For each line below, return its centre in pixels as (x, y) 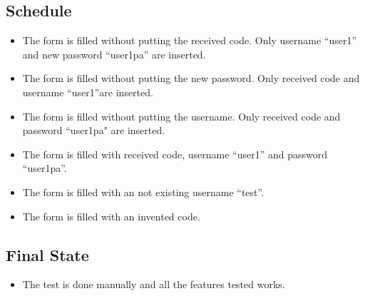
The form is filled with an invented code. (111, 216)
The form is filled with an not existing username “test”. (143, 192)
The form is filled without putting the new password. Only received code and (191, 78)
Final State (47, 254)
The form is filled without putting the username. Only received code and (181, 116)
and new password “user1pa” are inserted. (114, 54)
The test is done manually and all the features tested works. (154, 284)
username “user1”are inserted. (88, 92)
